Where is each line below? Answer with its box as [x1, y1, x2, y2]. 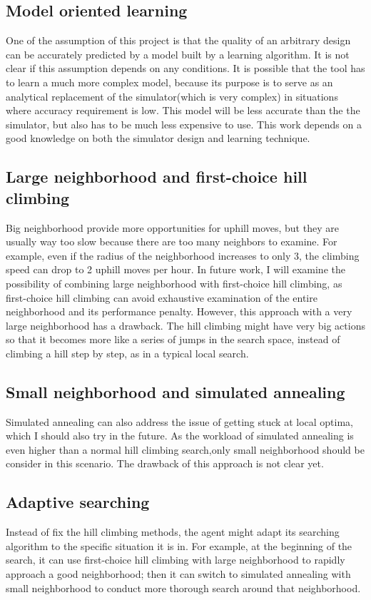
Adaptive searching [6, 491, 150, 513]
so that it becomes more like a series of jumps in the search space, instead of [6, 332, 340, 347]
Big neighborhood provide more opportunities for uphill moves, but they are [6, 220, 339, 235]
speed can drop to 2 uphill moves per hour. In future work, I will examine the [6, 262, 345, 277]
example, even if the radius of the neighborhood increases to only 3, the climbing [6, 248, 360, 263]
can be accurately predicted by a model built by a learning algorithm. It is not [6, 46, 350, 61]
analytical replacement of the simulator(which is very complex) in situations [6, 88, 338, 103]
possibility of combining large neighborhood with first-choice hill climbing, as [6, 275, 342, 290]
